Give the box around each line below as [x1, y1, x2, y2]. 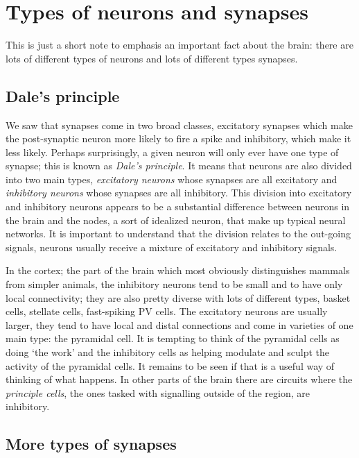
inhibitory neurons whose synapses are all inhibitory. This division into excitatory [6, 185, 352, 200]
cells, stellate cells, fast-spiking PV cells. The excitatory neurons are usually [6, 304, 328, 319]
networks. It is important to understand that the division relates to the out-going [6, 226, 351, 241]
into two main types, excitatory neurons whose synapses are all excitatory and [6, 171, 338, 186]
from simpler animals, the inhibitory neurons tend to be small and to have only [6, 277, 343, 291]
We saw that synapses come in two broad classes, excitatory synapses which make [6, 117, 353, 132]
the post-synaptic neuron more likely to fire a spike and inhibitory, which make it [6, 131, 351, 146]
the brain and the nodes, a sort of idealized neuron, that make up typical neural [6, 212, 346, 227]
